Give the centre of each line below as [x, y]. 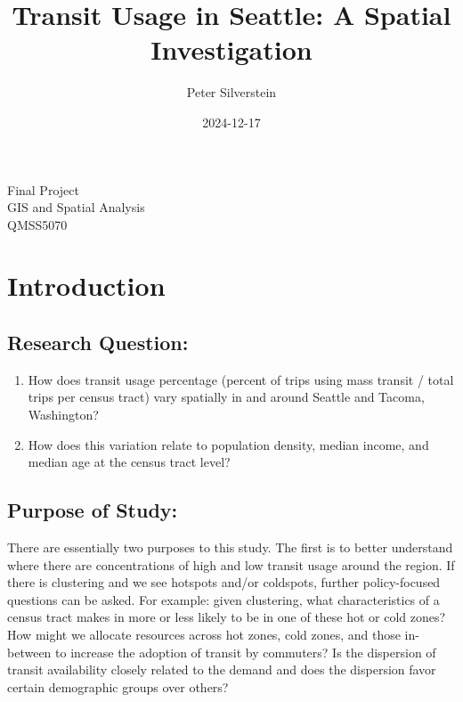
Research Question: [98, 343]
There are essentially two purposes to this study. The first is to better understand [230, 547]
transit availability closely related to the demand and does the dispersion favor [222, 669]
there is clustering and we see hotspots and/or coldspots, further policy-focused [224, 582]
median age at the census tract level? [129, 462]
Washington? [63, 415]
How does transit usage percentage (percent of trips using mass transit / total [241, 379]
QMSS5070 [37, 224]
